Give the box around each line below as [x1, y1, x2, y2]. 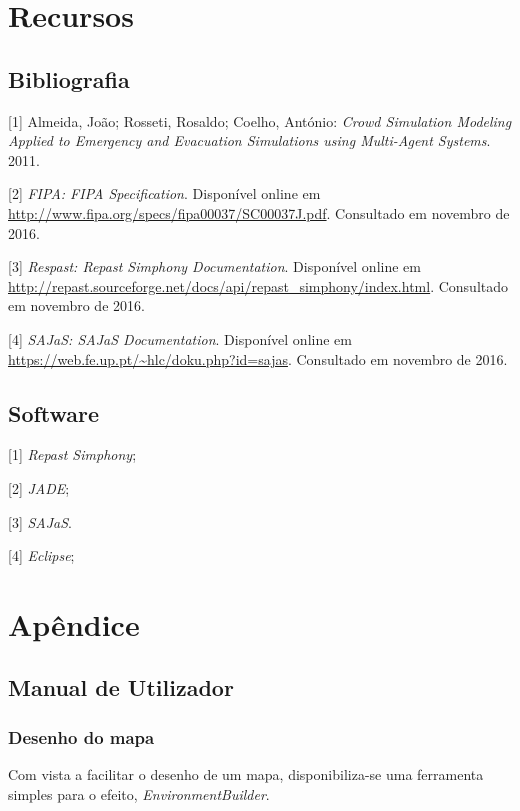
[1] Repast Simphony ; [8, 444, 137, 465]
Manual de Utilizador [8, 672, 234, 703]
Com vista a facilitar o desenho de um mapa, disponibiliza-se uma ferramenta [8, 764, 484, 785]
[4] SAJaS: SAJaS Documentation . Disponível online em [8, 328, 352, 349]
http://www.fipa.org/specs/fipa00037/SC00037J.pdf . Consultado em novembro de [8, 202, 510, 223]
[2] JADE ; [8, 477, 70, 498]
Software [8, 397, 100, 428]
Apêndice [8, 603, 140, 644]
